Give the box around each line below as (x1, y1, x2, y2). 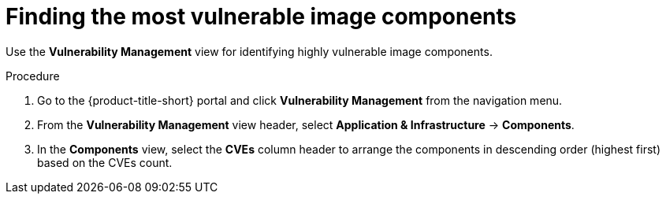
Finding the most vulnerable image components (6, 3, 517, 30)
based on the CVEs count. (37, 155, 173, 169)
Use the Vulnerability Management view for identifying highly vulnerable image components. (6, 44, 493, 58)
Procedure (6, 69, 60, 83)
